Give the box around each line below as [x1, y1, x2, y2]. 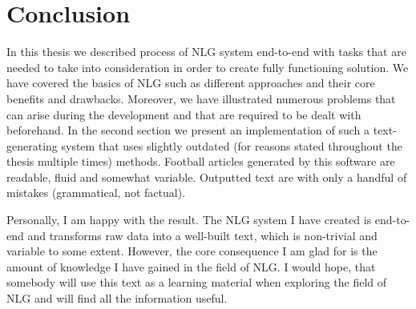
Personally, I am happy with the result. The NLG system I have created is [6, 211, 372, 228]
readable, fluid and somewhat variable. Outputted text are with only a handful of [6, 168, 407, 185]
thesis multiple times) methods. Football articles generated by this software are [6, 153, 395, 170]
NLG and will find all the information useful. [6, 290, 228, 307]
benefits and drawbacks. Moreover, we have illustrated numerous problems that [6, 90, 396, 106]
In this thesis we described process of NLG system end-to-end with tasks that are [6, 43, 406, 60]
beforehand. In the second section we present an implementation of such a [6, 122, 370, 138]
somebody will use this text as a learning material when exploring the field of [6, 274, 387, 291]
